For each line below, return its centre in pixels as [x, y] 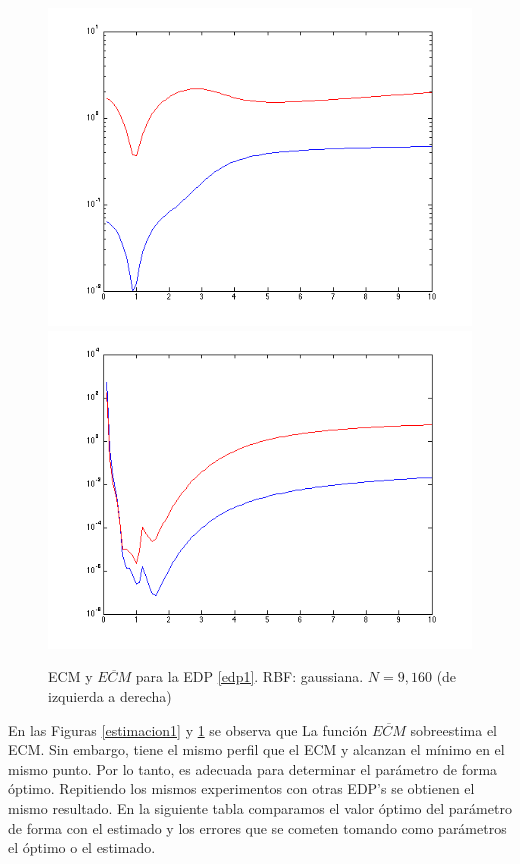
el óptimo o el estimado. [82, 847]
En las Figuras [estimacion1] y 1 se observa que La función [188, 729]
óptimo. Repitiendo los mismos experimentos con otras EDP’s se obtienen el [241, 788]
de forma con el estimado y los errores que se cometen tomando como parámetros [257, 827]
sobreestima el [454, 729]
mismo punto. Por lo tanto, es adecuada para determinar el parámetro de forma [253, 768]
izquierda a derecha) [110, 695]
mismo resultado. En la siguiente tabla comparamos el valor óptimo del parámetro [260, 807]
